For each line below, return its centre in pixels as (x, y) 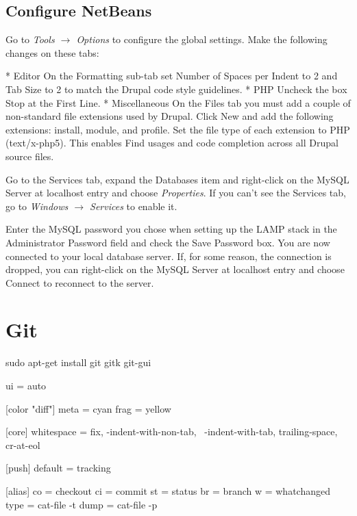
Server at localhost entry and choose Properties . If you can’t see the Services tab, (176, 193)
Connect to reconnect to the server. (80, 282)
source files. (30, 156)
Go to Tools (30, 39)
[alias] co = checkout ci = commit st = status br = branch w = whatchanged (168, 490)
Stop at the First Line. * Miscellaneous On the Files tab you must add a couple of (178, 102)
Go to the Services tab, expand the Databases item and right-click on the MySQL (177, 179)
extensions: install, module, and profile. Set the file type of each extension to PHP (178, 129)
